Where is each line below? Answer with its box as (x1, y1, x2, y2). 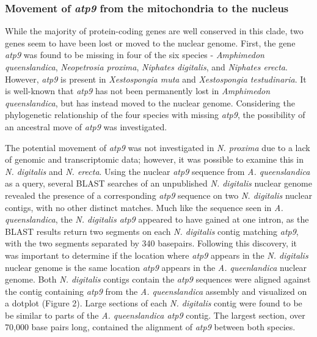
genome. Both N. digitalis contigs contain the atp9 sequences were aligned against (5, 273, 311, 286)
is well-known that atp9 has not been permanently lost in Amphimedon (5, 84, 271, 97)
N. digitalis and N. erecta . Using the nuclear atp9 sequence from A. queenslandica (5, 165, 310, 177)
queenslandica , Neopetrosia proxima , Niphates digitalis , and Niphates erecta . (5, 61, 288, 73)
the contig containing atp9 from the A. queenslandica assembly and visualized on (5, 284, 307, 297)
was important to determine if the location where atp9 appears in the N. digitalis (5, 248, 308, 261)
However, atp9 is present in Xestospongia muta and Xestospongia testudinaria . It (5, 72, 307, 85)
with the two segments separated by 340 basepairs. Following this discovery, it (5, 237, 297, 250)
